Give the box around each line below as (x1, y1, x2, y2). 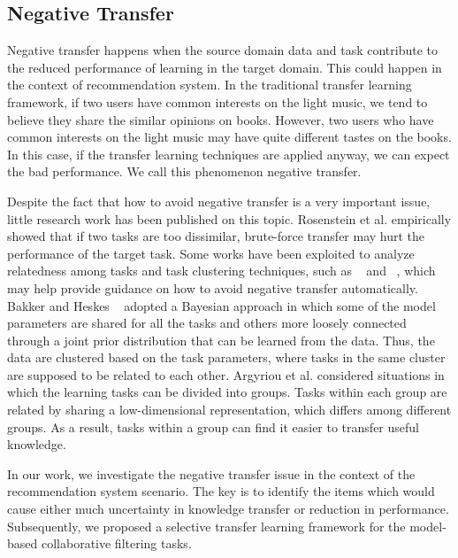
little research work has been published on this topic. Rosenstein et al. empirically (7, 209, 452, 228)
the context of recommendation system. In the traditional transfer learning (7, 75, 412, 94)
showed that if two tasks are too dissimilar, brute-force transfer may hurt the (7, 227, 425, 245)
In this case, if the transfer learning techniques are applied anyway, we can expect (7, 144, 450, 163)
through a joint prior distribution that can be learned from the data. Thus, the (7, 330, 435, 349)
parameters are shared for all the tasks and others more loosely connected (7, 314, 407, 332)
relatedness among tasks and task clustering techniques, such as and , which (7, 261, 436, 280)
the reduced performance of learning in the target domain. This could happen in (7, 58, 442, 76)
